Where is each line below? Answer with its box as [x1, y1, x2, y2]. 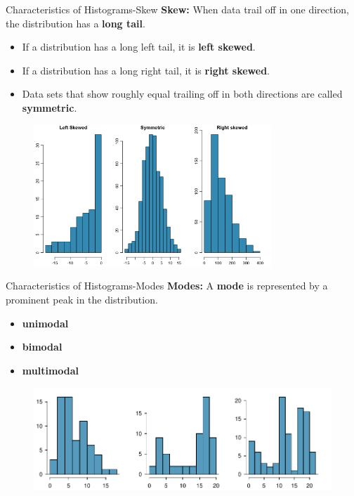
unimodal [22, 315, 69, 330]
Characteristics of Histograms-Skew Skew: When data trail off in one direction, [6, 2, 349, 16]
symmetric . [22, 100, 77, 115]
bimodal [22, 339, 63, 354]
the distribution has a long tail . [6, 15, 145, 30]
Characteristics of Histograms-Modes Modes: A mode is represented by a [6, 278, 328, 293]
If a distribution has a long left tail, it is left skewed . [22, 39, 256, 54]
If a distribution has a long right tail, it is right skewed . [22, 63, 270, 77]
